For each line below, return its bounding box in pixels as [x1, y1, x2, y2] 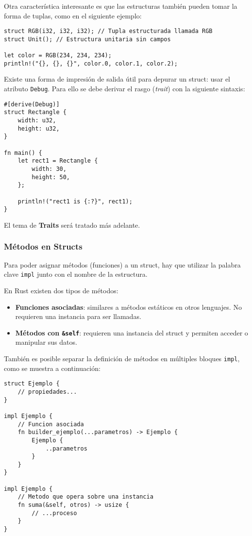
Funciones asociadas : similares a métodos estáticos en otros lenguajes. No [15, 301, 242, 312]
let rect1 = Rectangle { [17, 157, 98, 165]
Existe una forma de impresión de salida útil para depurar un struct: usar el [4, 74, 231, 84]
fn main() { [4, 149, 42, 156]
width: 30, [32, 165, 67, 172]
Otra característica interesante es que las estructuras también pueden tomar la [4, 1, 237, 11]
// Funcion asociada [17, 420, 84, 428]
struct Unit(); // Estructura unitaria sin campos [4, 35, 171, 43]
